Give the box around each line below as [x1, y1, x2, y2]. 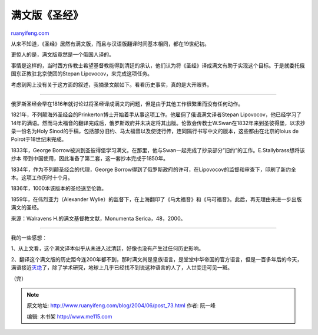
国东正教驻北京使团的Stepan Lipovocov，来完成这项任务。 [11, 70, 153, 77]
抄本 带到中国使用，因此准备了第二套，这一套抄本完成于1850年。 [11, 155, 169, 162]
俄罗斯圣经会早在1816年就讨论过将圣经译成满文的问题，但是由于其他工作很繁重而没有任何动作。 [11, 100, 244, 107]
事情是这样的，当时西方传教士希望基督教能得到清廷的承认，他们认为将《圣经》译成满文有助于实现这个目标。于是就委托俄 [11, 62, 305, 69]
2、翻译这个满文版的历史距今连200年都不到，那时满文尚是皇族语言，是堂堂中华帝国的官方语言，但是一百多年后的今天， [11, 255, 303, 262]
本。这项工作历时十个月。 [11, 174, 73, 181]
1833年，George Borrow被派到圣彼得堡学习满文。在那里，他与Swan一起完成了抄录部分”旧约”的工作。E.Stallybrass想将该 [11, 146, 306, 153]
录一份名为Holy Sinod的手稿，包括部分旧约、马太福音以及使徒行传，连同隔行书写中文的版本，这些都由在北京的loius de [11, 127, 299, 135]
